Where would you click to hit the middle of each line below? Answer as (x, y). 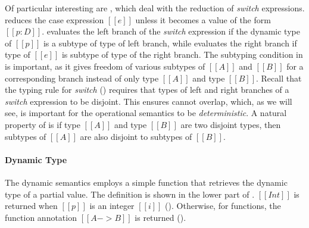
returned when (31, 206)
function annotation (41, 217)
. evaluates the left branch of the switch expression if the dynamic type (171, 31)
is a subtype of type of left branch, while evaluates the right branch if (170, 43)
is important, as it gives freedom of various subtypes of (105, 66)
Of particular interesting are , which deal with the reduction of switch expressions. (155, 8)
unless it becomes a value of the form (203, 19)
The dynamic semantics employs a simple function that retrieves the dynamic (146, 182)
